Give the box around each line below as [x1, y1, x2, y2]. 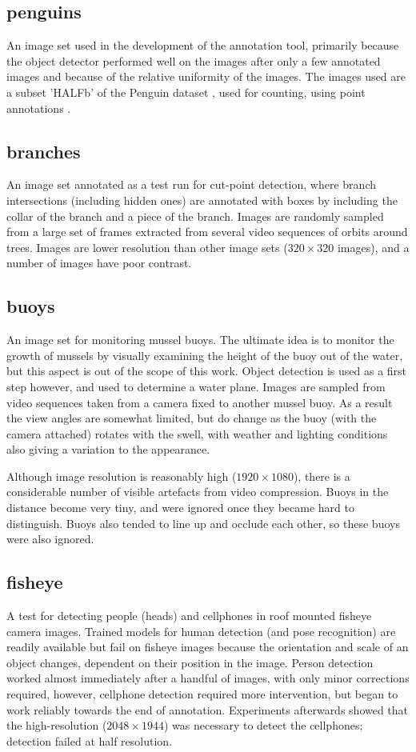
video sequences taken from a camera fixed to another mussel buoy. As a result [6, 394, 393, 410]
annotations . [6, 99, 71, 116]
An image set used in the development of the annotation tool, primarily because [6, 37, 399, 54]
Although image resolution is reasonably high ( [6, 467, 237, 484]
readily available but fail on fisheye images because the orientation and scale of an [6, 638, 409, 655]
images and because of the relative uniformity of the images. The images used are [6, 68, 406, 85]
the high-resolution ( [6, 717, 107, 734]
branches [6, 138, 81, 163]
